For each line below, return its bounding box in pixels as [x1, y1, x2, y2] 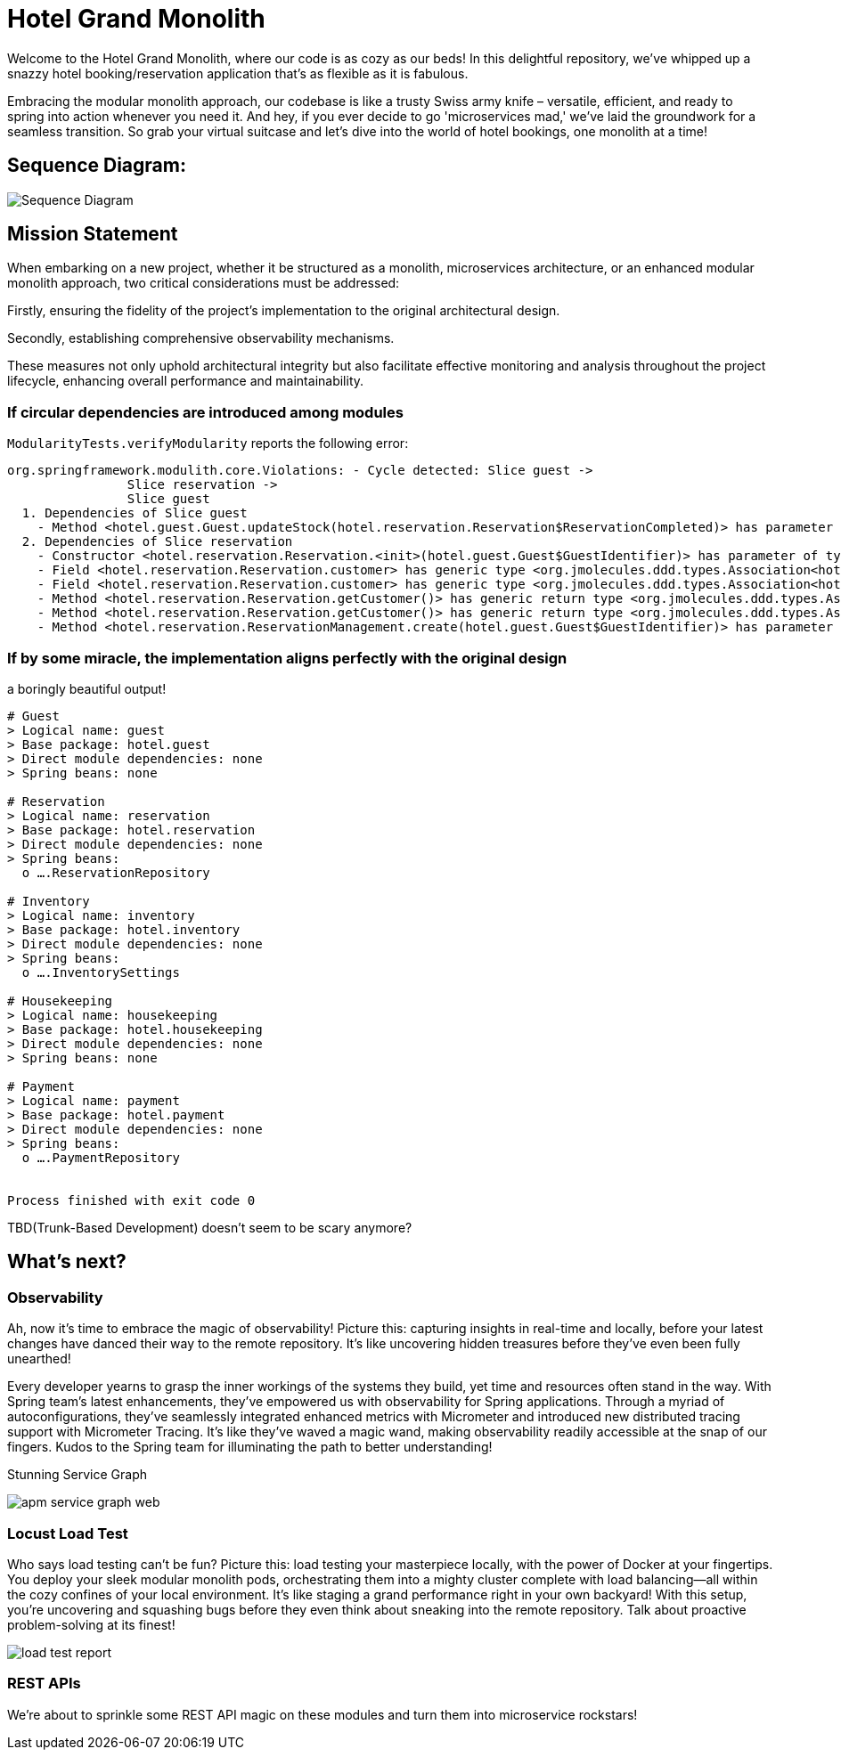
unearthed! [7, 1351, 71, 1367]
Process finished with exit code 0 [7, 1192, 256, 1208]
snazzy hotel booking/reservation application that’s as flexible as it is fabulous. [7, 65, 469, 81]
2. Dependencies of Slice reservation [21, 534, 293, 549]
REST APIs [7, 1674, 81, 1693]
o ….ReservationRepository [21, 865, 210, 880]
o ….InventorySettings [21, 964, 180, 980]
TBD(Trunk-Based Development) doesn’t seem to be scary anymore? [7, 1219, 412, 1235]
